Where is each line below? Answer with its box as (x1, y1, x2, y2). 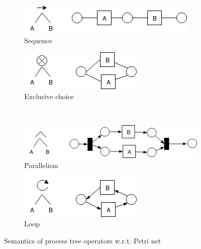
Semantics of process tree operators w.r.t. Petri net (4, 235, 161, 245)
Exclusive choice (24, 91, 74, 101)
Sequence (24, 35, 52, 45)
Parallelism (24, 159, 58, 170)
